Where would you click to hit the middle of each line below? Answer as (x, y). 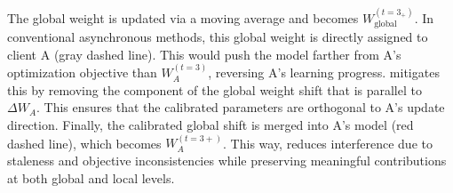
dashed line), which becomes (84, 143)
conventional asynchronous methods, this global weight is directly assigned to (218, 37)
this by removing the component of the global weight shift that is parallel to (215, 89)
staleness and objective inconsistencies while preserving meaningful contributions (227, 161)
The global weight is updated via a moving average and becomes (183, 17)
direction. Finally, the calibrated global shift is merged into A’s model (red (211, 125)
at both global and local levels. (91, 177)
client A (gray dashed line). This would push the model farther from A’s (204, 54)
